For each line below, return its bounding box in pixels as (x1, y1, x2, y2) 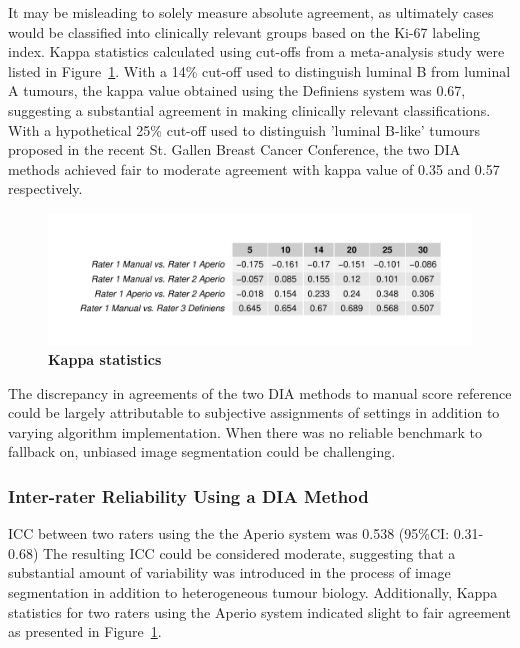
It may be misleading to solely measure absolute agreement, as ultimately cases (8, 2, 494, 22)
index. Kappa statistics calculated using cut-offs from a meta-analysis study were (8, 41, 505, 62)
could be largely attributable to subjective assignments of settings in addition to (8, 402, 500, 423)
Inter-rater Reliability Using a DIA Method (8, 483, 369, 508)
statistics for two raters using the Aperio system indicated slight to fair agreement (8, 601, 511, 622)
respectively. (8, 178, 83, 199)
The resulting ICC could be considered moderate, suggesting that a (42, 542, 456, 563)
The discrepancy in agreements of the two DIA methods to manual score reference (8, 382, 512, 403)
